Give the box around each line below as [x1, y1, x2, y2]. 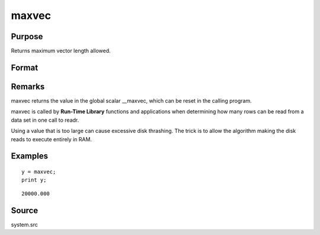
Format [11, 62, 39, 72]
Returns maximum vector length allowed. [11, 47, 111, 55]
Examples [11, 151, 49, 161]
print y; [21, 177, 47, 183]
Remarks [11, 81, 45, 91]
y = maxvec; [21, 168, 56, 175]
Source [11, 205, 39, 215]
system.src [11, 221, 38, 228]
